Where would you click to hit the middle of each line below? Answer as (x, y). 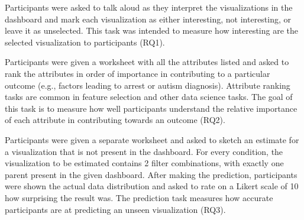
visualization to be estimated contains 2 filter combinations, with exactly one (144, 163)
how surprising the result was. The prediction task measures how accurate (139, 197)
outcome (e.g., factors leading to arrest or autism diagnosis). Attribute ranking (148, 85)
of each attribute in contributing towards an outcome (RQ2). (115, 120)
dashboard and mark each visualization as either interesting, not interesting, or (148, 19)
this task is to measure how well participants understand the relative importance (151, 108)
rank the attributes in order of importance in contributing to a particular (138, 73)
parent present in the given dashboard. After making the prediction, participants (151, 174)
